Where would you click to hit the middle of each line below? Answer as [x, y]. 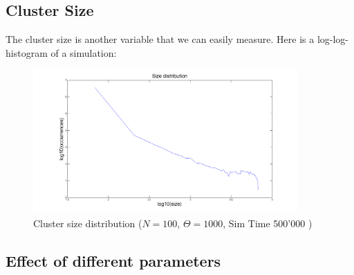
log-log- [333, 39]
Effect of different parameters [113, 260]
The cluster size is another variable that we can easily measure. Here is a [160, 39]
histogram [27, 52]
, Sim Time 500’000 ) [268, 223]
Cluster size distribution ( [88, 223]
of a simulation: [84, 52]
